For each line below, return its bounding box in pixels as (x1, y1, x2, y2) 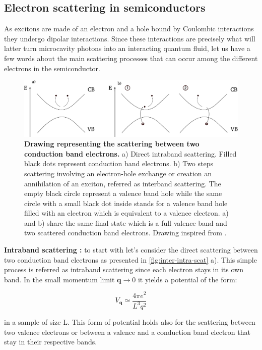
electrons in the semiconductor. (4, 63, 100, 73)
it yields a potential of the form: (138, 274, 237, 284)
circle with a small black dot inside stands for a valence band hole (24, 197, 228, 208)
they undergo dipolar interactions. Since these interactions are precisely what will (4, 33, 255, 43)
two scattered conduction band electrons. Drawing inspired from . (24, 227, 227, 238)
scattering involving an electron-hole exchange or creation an (24, 168, 212, 178)
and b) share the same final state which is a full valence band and (24, 217, 227, 228)
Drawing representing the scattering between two (24, 138, 200, 149)
